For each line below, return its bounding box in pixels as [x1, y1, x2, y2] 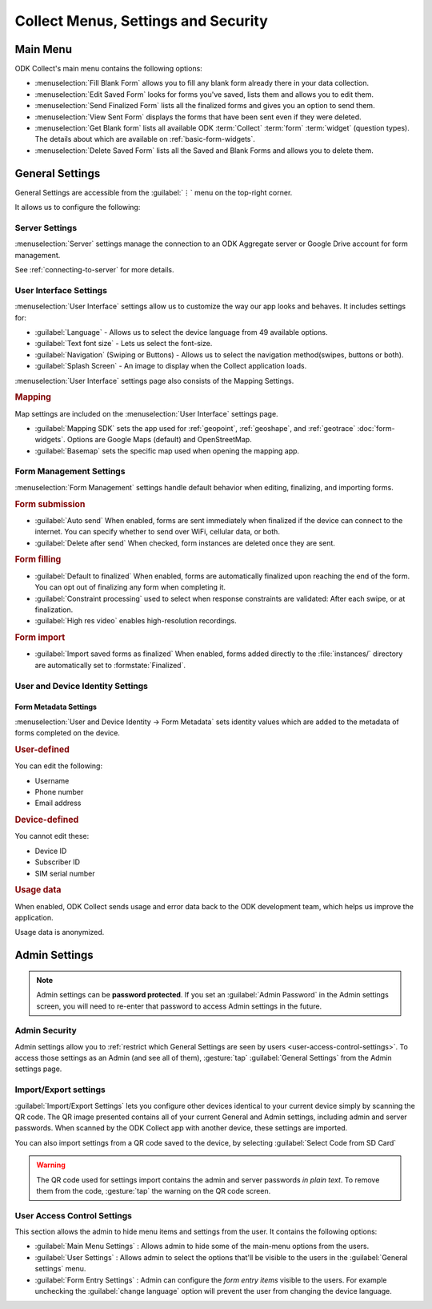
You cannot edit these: [14, 832, 90, 841]
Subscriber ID [34, 857, 80, 867]
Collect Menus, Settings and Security [14, 12, 268, 30]
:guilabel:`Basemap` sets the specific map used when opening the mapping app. [34, 445, 300, 456]
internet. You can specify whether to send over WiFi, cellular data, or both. [34, 527, 280, 537]
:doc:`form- [357, 423, 395, 433]
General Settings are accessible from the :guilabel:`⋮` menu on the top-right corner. [14, 187, 293, 197]
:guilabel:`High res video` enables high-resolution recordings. [34, 616, 238, 626]
